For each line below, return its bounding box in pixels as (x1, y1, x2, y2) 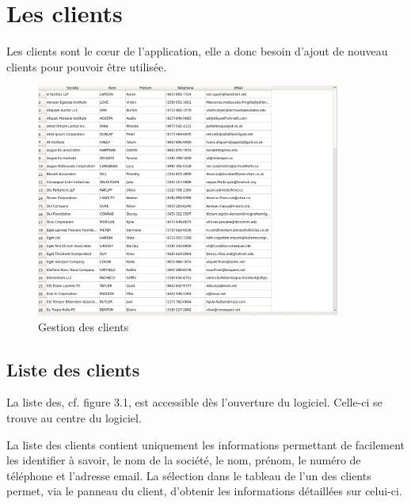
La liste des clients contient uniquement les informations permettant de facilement (6, 436, 405, 452)
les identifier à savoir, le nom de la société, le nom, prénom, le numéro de (6, 452, 361, 468)
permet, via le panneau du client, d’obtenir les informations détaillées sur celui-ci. (6, 483, 402, 499)
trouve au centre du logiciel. (6, 410, 142, 426)
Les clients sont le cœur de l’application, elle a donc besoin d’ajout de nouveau (6, 43, 388, 59)
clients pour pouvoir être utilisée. (6, 58, 167, 74)
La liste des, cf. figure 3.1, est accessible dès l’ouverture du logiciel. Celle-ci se (6, 394, 382, 410)
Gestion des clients (38, 318, 129, 334)
